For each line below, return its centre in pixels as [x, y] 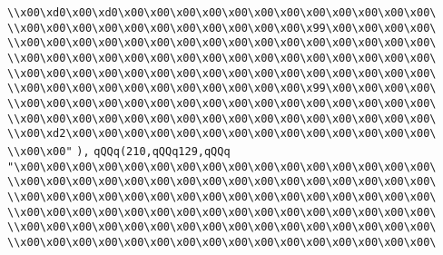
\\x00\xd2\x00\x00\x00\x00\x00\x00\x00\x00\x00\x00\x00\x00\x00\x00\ [222, 134]
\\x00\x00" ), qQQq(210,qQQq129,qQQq [119, 151]
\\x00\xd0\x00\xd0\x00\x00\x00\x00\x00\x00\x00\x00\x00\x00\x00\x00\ [222, 13]
